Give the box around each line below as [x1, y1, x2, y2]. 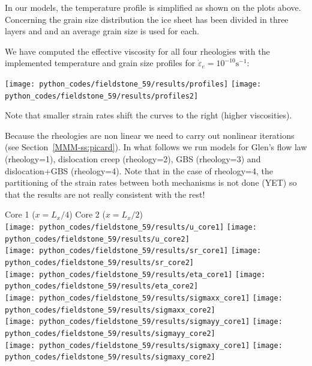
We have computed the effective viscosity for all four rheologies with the [5, 44, 270, 57]
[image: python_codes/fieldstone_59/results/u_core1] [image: [5, 223, 257, 232]
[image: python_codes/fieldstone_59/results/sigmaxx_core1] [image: [5, 293, 283, 302]
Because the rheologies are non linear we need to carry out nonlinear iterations [5, 129, 295, 141]
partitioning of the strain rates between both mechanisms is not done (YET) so [5, 176, 297, 189]
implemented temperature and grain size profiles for [5, 56, 196, 69]
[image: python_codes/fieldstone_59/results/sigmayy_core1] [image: [5, 317, 283, 326]
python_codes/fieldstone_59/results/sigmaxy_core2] [5, 353, 215, 362]
